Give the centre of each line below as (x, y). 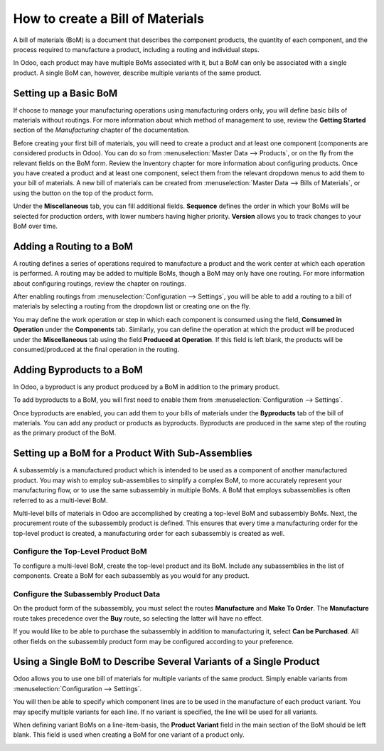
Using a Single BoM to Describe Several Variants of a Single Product (166, 662)
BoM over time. (36, 226)
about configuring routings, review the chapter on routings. (100, 283)
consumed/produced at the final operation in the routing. (96, 349)
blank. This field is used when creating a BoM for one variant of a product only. (129, 735)
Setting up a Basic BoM (65, 93)
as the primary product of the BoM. (65, 433)
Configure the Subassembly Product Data (86, 594)
